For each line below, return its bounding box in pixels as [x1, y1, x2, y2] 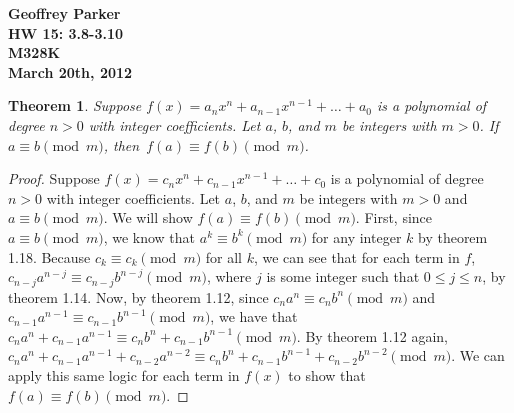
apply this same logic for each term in [8, 364, 240, 385]
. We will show [103, 207, 193, 228]
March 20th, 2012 [8, 61, 133, 82]
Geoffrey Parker [8, 3, 121, 23]
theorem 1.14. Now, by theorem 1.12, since [8, 286, 269, 307]
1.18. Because [8, 246, 91, 267]
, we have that [210, 306, 298, 327]
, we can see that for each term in [253, 246, 460, 267]
